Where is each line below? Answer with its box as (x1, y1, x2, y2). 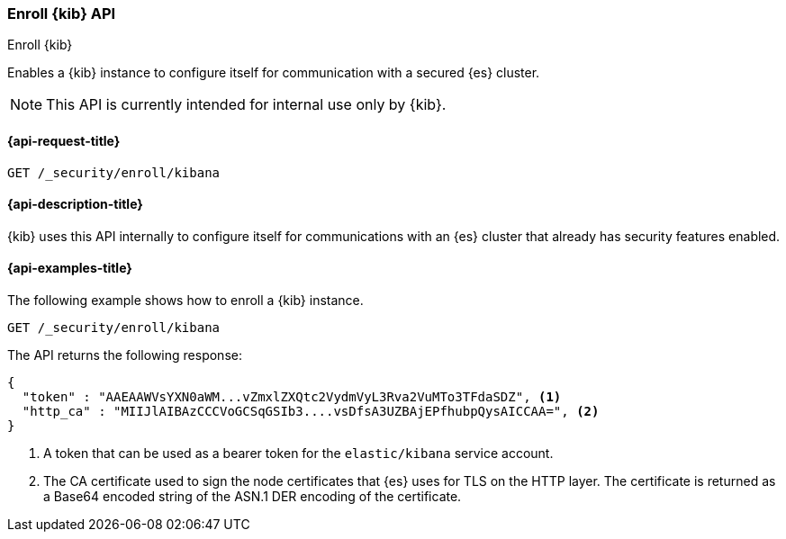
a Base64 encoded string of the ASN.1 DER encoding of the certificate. (43, 489, 462, 505)
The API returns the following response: (7, 347, 242, 364)
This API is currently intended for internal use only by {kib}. (46, 95, 447, 114)
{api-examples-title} (7, 260, 132, 276)
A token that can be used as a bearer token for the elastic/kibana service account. (43, 445, 554, 462)
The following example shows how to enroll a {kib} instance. (7, 292, 364, 309)
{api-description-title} (7, 196, 143, 212)
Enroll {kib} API (7, 4, 116, 22)
